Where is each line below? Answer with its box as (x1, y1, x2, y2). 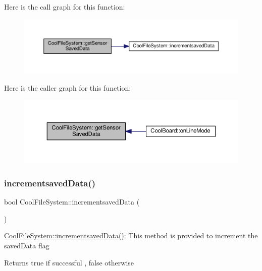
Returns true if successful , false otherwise (4, 257, 134, 267)
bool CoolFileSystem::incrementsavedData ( (4, 196, 140, 207)
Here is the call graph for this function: (4, 2, 125, 12)
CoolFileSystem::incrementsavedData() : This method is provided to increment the (4, 230, 258, 241)
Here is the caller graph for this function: (4, 82, 131, 93)
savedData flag (4, 240, 49, 250)
